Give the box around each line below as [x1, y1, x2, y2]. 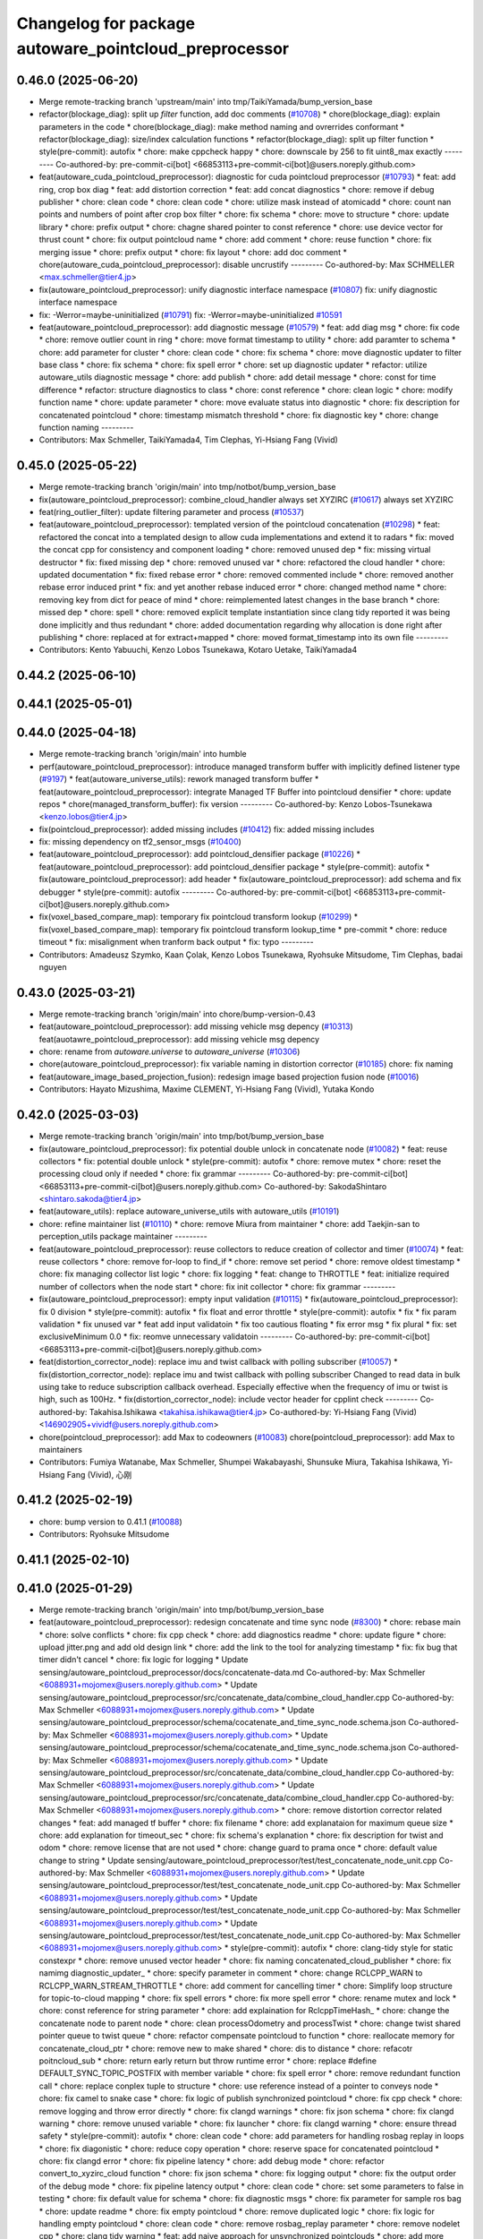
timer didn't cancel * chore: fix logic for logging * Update [38, 1654, 250, 1665]
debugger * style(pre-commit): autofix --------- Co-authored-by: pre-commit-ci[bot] [38, 887, 352, 897]
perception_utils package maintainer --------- [38, 1231, 208, 1242]
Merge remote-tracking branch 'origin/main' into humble [38, 749, 247, 759]
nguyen [38, 961, 67, 972]
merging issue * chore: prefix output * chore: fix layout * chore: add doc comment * [38, 246, 348, 257]
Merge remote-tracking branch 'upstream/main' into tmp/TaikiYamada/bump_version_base [38, 96, 373, 107]
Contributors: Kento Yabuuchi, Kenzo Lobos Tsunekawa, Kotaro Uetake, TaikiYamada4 [38, 645, 358, 656]
